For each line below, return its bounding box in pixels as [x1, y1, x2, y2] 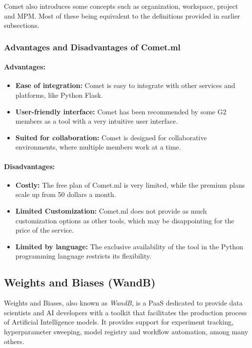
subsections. [4, 20, 40, 30]
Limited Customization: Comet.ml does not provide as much [15, 205, 207, 216]
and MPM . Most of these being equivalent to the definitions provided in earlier [4, 10, 240, 21]
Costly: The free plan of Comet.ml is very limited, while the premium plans [15, 179, 245, 190]
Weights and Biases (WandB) [4, 275, 156, 290]
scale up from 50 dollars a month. [15, 189, 116, 199]
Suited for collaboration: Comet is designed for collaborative [15, 132, 207, 142]
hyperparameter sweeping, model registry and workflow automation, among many [4, 326, 249, 336]
